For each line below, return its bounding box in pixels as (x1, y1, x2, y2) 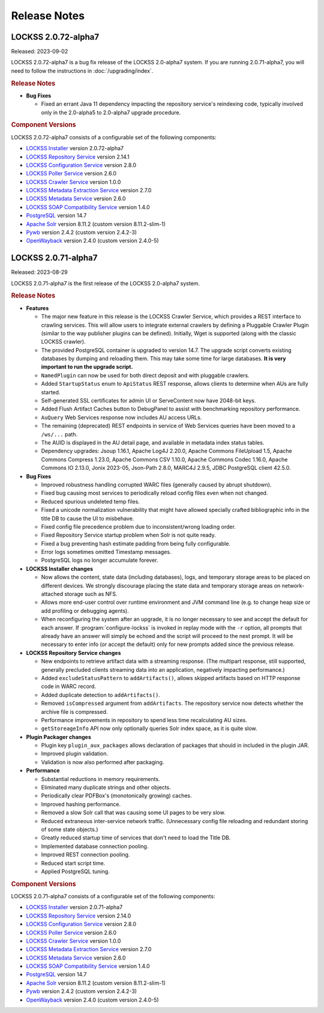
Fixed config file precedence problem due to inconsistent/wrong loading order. (41, 523, 236, 530)
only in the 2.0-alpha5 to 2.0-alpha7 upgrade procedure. (41, 109, 181, 116)
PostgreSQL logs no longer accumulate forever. (41, 556, 158, 564)
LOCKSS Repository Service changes (26, 649, 121, 656)
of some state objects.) (41, 826, 98, 833)
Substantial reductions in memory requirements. (41, 775, 160, 782)
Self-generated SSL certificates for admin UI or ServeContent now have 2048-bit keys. (41, 397, 256, 404)
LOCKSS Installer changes (26, 565, 93, 572)
